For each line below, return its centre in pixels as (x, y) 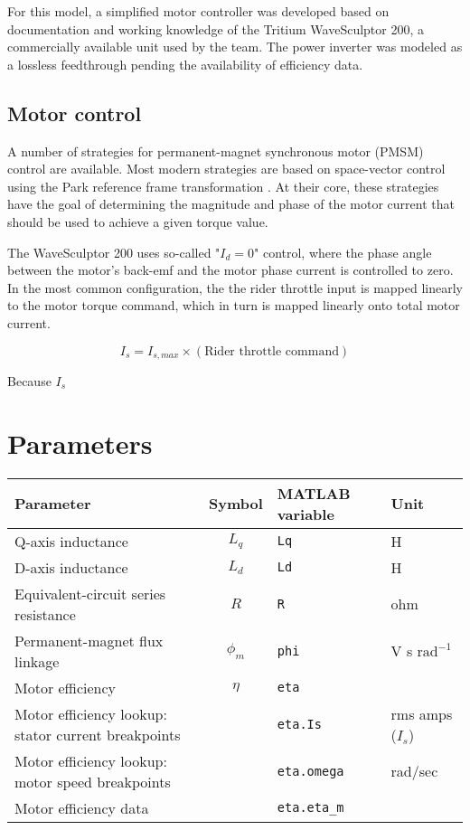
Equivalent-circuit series (90, 593)
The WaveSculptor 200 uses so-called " (114, 252)
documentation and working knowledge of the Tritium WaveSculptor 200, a (216, 28)
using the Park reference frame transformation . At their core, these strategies (223, 186)
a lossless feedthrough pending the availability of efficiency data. (185, 64)
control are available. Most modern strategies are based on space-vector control (226, 169)
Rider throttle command (272, 351)
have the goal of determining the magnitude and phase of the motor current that (231, 204)
